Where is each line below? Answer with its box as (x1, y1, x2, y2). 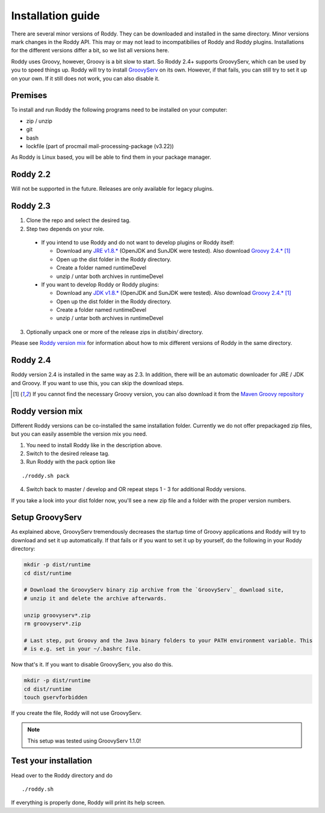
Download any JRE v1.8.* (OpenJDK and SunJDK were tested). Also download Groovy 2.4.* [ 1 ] (56, 247, 291, 255)
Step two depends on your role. (26, 225, 105, 232)
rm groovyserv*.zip (23, 620, 81, 627)
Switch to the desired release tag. (26, 450, 110, 457)
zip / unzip (26, 117, 52, 125)
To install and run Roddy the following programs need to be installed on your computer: (11, 106, 228, 114)
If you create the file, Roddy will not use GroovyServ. (11, 709, 142, 716)
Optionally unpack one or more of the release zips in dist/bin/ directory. (26, 328, 203, 335)
